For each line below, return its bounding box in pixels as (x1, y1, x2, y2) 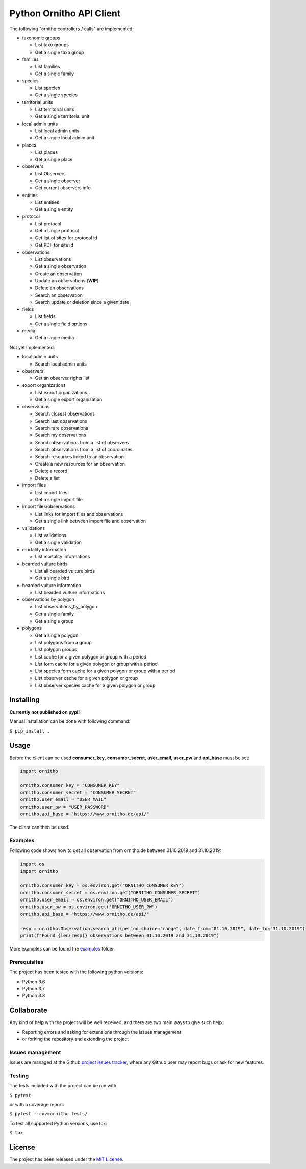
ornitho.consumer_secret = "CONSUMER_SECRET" (20, 789, 136, 795)
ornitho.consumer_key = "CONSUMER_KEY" (20, 783, 120, 788)
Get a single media (35, 335, 74, 341)
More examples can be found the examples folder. (9, 946, 115, 952)
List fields (35, 313, 56, 320)
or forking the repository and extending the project (22, 1036, 129, 1042)
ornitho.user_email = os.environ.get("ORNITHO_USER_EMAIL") (20, 897, 174, 903)
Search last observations (35, 418, 88, 424)
